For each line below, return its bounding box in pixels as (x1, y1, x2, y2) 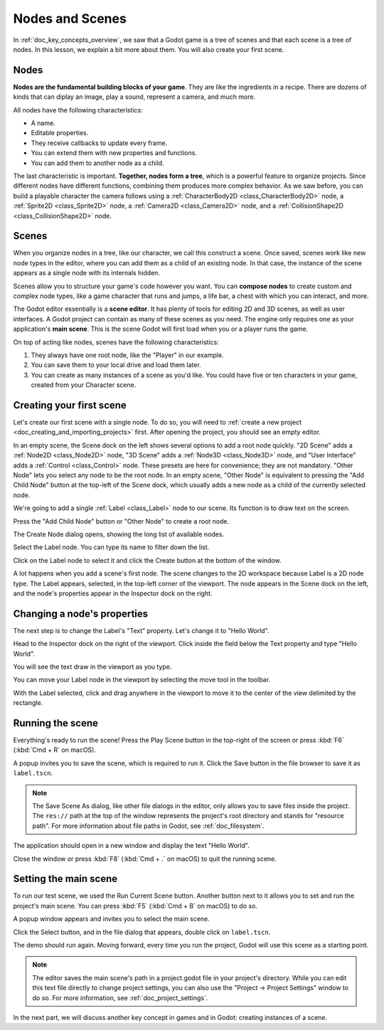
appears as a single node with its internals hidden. (13, 269, 160, 277)
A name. (31, 119, 56, 127)
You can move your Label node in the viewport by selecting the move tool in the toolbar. (13, 676, 270, 684)
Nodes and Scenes (13, 11, 127, 26)
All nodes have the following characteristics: (13, 105, 143, 114)
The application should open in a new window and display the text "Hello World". (13, 841, 250, 850)
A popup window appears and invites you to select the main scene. (13, 915, 210, 923)
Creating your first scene (13, 399, 127, 411)
